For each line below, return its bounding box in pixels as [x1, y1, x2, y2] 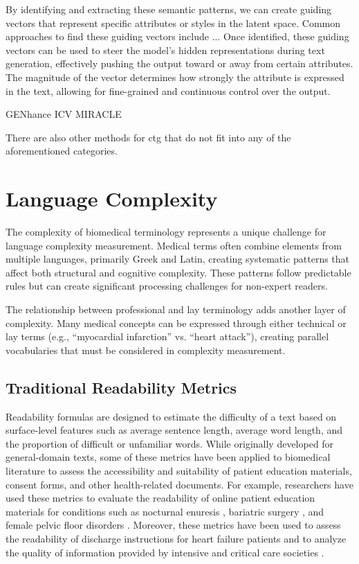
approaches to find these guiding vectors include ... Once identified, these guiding [6, 29, 349, 44]
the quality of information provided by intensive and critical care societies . [6, 545, 324, 559]
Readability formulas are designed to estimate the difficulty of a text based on [6, 409, 337, 423]
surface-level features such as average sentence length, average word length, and [6, 423, 343, 437]
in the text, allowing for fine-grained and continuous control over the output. [6, 83, 331, 98]
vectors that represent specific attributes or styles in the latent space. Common [6, 15, 341, 30]
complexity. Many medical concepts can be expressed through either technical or [6, 315, 347, 330]
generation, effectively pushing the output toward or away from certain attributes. [6, 56, 353, 71]
